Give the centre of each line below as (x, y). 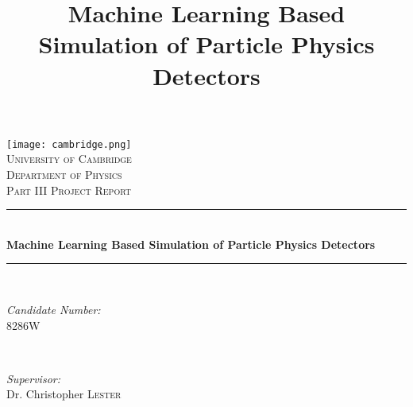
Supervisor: (33, 378)
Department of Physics (64, 174)
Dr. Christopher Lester (64, 394)
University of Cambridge (69, 159)
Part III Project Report (69, 190)
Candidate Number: (54, 309)
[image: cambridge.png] (69, 144)
